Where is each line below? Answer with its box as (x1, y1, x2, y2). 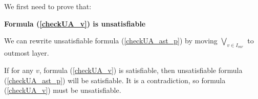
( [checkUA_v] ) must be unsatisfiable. (4, 85, 121, 95)
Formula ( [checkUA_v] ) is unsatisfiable (4, 18, 146, 29)
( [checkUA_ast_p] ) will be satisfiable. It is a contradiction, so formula (4, 75, 226, 85)
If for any (4, 64, 34, 75)
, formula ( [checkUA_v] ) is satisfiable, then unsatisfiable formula (39, 64, 243, 75)
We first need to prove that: (4, 1, 92, 11)
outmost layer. (4, 47, 49, 58)
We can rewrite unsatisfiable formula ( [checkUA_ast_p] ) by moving (4, 35, 218, 46)
